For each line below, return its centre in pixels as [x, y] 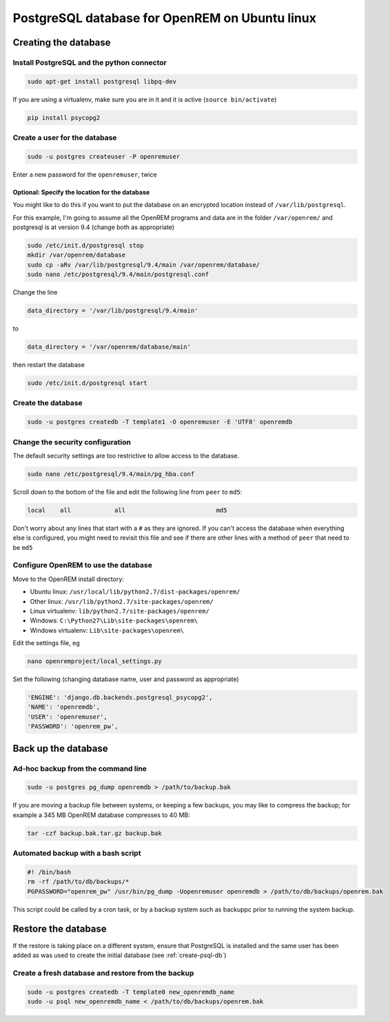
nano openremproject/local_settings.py [94, 661]
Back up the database [60, 748]
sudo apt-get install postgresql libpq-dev [102, 81]
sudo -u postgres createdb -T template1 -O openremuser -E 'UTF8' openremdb [160, 422]
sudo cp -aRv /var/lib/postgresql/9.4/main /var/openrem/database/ [144, 265]
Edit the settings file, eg [46, 643]
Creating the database [62, 42]
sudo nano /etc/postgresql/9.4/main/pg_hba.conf [111, 474]
